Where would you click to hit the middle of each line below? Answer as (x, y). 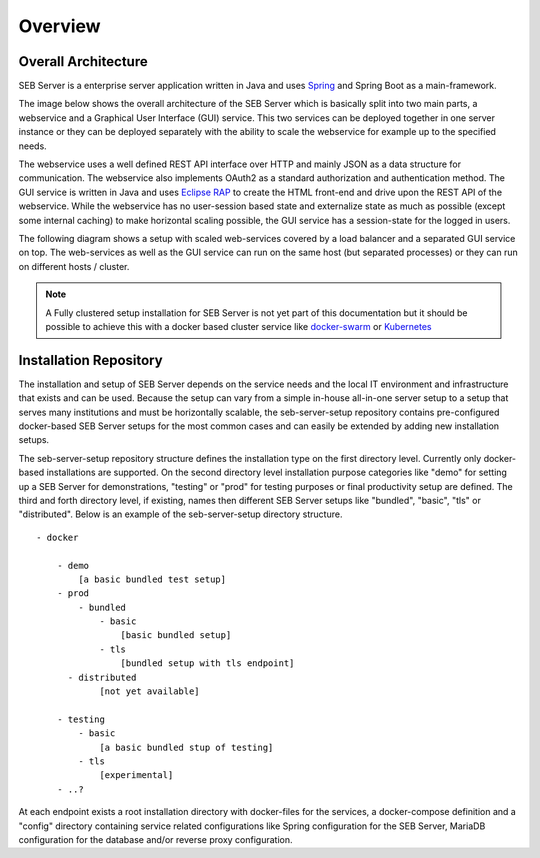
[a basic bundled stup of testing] (186, 747)
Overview (59, 26)
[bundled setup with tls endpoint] (207, 663)
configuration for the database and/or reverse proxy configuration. (155, 839)
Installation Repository (91, 360)
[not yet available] (149, 691)
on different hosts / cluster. (74, 266)
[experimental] (136, 775)
